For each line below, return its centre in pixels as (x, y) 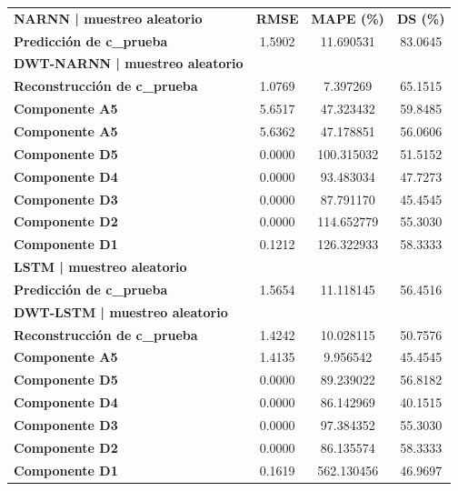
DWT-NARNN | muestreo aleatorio (129, 63)
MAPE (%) (348, 18)
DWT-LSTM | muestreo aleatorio (121, 311)
